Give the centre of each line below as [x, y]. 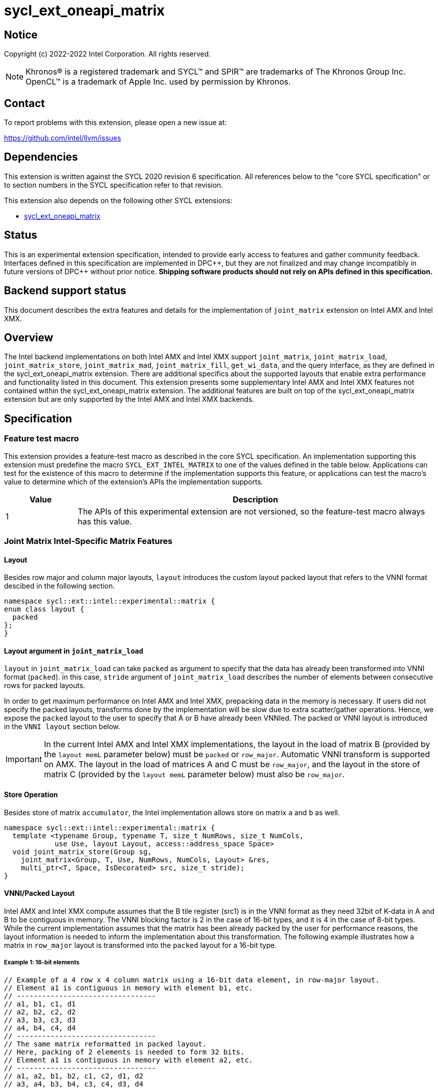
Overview [29, 337]
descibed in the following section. [60, 586]
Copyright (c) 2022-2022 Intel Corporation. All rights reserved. [107, 54]
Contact [25, 103]
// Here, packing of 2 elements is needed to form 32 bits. [124, 1052]
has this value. [105, 521]
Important [24, 759]
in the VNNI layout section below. [62, 727]
